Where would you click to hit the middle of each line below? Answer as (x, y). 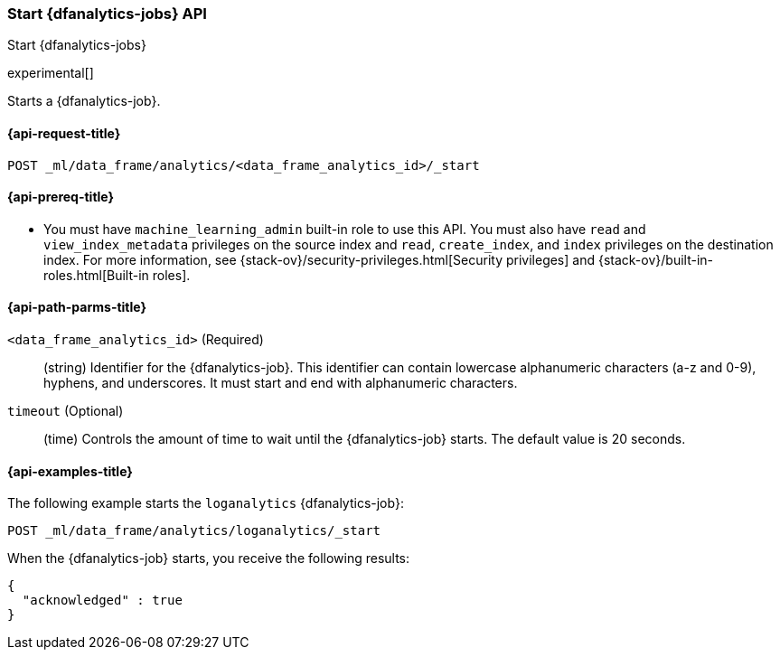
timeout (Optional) (66, 411)
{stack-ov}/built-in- (655, 259)
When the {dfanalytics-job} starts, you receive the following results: (209, 558)
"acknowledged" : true (102, 601)
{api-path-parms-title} (77, 307)
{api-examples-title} (70, 471)
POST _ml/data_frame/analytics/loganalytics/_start (194, 531)
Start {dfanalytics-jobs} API (107, 14)
